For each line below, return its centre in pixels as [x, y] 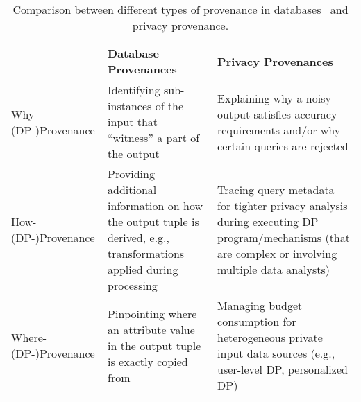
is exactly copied [148, 361]
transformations [146, 253]
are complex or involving [277, 253]
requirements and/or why [279, 130]
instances [130, 106]
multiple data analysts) [274, 269]
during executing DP [268, 221]
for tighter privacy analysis [283, 206]
